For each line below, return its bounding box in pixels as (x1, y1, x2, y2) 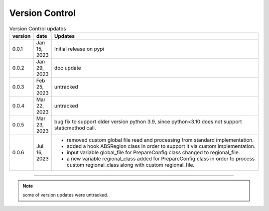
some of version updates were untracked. (22, 192, 109, 198)
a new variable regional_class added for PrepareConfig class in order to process (66, 155, 255, 162)
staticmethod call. (54, 124, 97, 131)
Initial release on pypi (54, 45, 105, 52)
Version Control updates (9, 25, 67, 32)
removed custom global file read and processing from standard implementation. (66, 136, 254, 143)
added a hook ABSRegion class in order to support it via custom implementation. (66, 142, 256, 149)
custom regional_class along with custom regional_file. (66, 161, 195, 168)
